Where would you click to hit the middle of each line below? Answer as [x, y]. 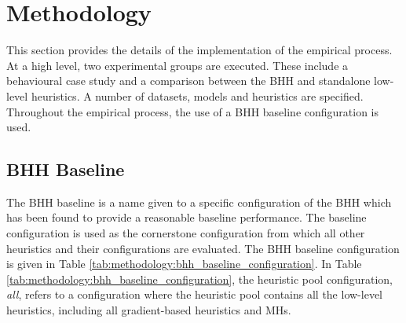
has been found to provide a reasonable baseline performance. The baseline [187, 217]
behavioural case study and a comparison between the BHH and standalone [188, 81]
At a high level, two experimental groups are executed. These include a [177, 65]
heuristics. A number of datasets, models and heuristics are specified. [197, 95]
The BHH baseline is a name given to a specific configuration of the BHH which [199, 202]
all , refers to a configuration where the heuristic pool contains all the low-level [194, 294]
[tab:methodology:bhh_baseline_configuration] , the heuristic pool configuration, [199, 279]
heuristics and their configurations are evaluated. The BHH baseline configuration [203, 248]
